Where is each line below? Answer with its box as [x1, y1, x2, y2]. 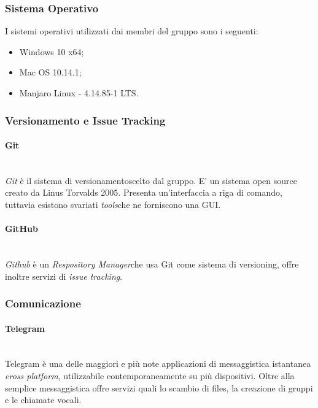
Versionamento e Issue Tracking [5, 112, 166, 128]
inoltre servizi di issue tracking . [5, 269, 123, 282]
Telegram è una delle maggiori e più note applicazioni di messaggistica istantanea [5, 357, 311, 370]
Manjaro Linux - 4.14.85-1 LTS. [19, 87, 139, 99]
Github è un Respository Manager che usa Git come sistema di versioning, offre [5, 258, 299, 270]
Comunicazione [5, 296, 81, 311]
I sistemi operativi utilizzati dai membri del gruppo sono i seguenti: [5, 25, 258, 37]
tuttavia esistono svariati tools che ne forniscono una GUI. [5, 198, 221, 211]
